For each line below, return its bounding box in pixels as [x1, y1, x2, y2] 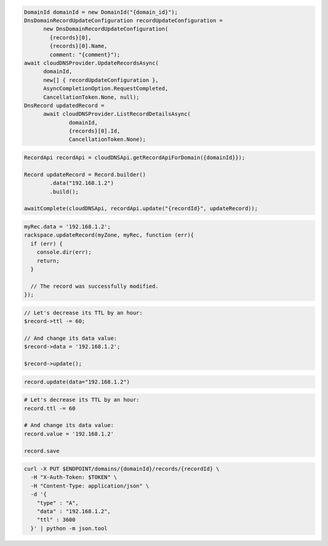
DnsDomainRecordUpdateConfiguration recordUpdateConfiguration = [24, 17, 223, 24]
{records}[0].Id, [69, 128, 121, 135]
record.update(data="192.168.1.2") [24, 378, 130, 385]
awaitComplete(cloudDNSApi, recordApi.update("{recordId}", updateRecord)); [24, 205, 258, 212]
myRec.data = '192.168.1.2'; [24, 223, 111, 230]
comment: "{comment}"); [49, 51, 121, 58]
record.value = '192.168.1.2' [24, 430, 114, 437]
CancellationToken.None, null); [43, 94, 140, 100]
